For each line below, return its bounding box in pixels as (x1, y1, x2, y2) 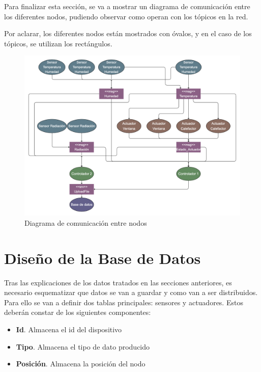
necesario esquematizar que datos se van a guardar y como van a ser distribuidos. (4, 287, 258, 298)
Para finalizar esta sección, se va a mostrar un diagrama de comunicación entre (4, 1, 250, 11)
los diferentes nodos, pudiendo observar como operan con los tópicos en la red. (4, 11, 248, 21)
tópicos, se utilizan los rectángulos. (4, 38, 112, 48)
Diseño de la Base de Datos (4, 247, 201, 268)
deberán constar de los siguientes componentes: (4, 307, 151, 317)
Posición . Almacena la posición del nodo (16, 358, 146, 369)
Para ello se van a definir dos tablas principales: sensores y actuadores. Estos (4, 297, 243, 307)
